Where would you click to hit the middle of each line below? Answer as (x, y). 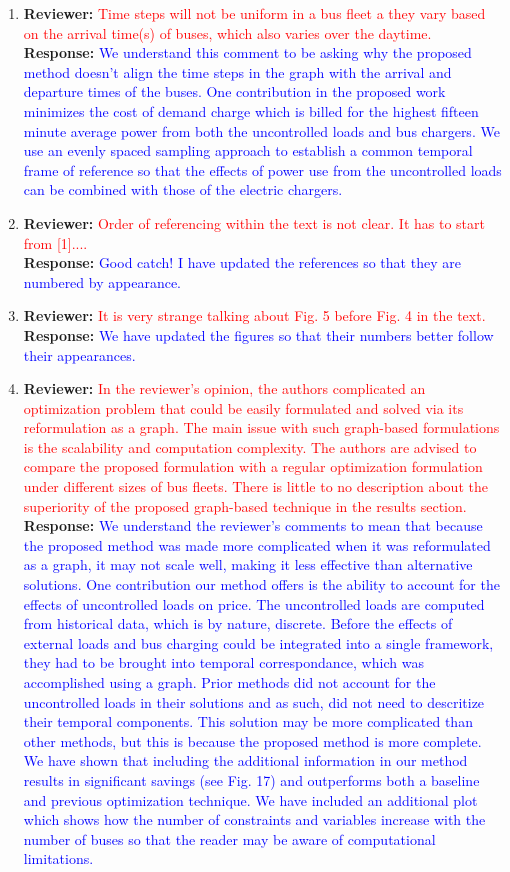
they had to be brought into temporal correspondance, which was (223, 662)
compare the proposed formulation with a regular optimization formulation (253, 466)
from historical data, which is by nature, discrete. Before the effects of (238, 623)
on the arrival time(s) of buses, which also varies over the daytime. (227, 32)
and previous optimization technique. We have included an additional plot (250, 799)
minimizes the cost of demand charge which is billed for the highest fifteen (251, 110)
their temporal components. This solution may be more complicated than (248, 721)
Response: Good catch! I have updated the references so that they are (242, 262)
